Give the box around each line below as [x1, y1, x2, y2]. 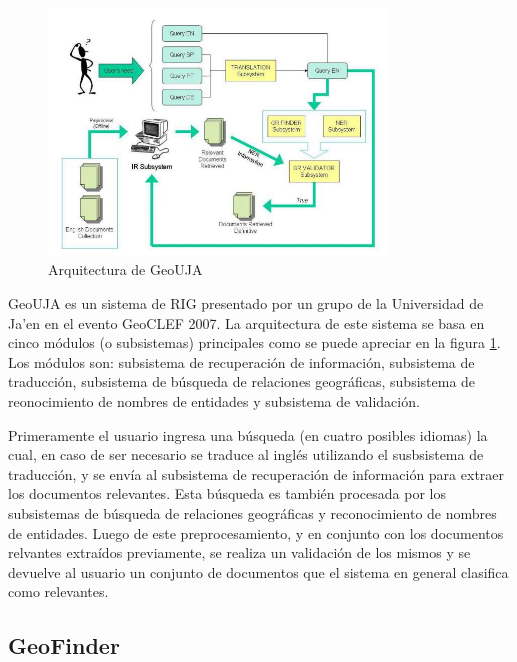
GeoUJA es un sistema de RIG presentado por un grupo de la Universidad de [8, 293, 484, 314]
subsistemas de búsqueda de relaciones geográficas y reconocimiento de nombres [8, 502, 497, 523]
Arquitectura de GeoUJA [48, 259, 203, 280]
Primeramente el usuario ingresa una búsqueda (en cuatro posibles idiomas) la [8, 424, 488, 445]
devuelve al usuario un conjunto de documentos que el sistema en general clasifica [8, 561, 509, 582]
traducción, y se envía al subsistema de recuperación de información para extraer [8, 463, 505, 484]
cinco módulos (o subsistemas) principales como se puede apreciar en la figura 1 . [8, 332, 501, 353]
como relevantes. [8, 581, 109, 602]
